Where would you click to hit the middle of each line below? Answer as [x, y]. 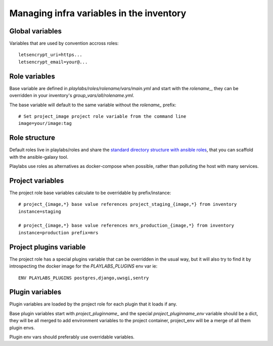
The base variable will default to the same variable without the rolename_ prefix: [93, 105]
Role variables [32, 76]
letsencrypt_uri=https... [51, 55]
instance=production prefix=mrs [58, 232]
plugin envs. [22, 328]
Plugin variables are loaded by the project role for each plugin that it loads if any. [93, 304]
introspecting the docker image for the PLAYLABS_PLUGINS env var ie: [83, 266]
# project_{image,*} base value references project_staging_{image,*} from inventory [128, 204]
